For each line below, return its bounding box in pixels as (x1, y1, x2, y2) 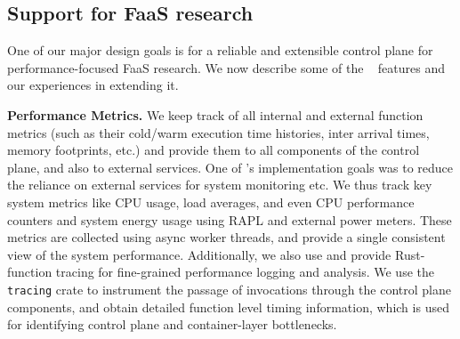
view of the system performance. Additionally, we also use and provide (7, 245, 391, 263)
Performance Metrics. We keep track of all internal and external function (7, 105, 424, 124)
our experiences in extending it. (7, 76, 179, 94)
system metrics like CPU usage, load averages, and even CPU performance (7, 192, 415, 211)
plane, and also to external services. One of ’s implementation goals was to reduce (7, 157, 454, 176)
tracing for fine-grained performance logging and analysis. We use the (55, 262, 434, 281)
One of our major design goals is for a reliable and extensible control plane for (7, 41, 433, 60)
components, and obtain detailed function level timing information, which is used (7, 297, 449, 316)
